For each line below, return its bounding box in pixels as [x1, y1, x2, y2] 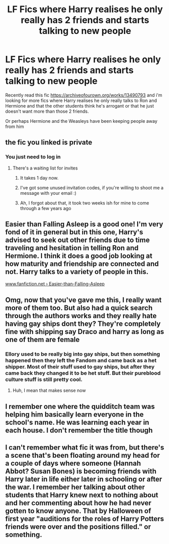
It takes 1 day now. [20, 175, 59, 181]
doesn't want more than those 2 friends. [5, 108, 89, 114]
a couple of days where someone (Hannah [5, 459, 141, 467]
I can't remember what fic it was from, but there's [5, 443, 164, 452]
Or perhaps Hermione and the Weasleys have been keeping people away [5, 118, 158, 124]
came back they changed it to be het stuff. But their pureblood [5, 369, 161, 377]
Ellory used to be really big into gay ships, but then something [5, 350, 160, 357]
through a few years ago [20, 205, 72, 211]
